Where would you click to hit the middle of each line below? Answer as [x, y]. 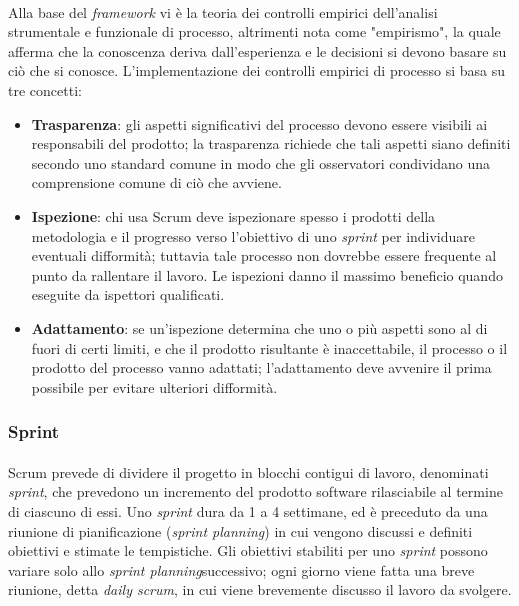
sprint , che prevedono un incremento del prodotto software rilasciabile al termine [255, 491]
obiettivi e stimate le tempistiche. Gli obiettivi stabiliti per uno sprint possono [248, 550]
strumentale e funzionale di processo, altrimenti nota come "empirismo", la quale [254, 31]
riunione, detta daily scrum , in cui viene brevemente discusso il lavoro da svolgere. [260, 589]
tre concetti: [45, 89]
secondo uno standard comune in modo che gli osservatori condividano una [260, 162]
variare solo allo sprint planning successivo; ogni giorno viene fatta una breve [241, 569]
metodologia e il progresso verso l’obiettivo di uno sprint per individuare [253, 235]
